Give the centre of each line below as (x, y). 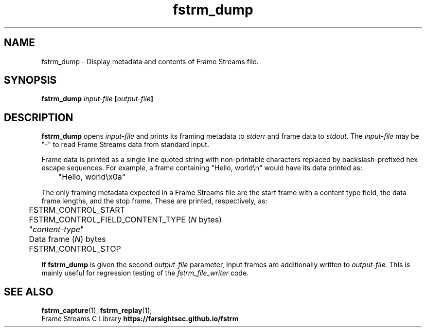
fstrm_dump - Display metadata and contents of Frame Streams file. (150, 61)
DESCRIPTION (39, 117)
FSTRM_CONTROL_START (77, 210)
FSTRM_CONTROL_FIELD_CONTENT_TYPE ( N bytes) (125, 220)
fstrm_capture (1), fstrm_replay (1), (97, 311)
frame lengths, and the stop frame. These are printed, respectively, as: (154, 201)
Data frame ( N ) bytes (67, 239)
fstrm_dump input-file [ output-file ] (97, 99)
